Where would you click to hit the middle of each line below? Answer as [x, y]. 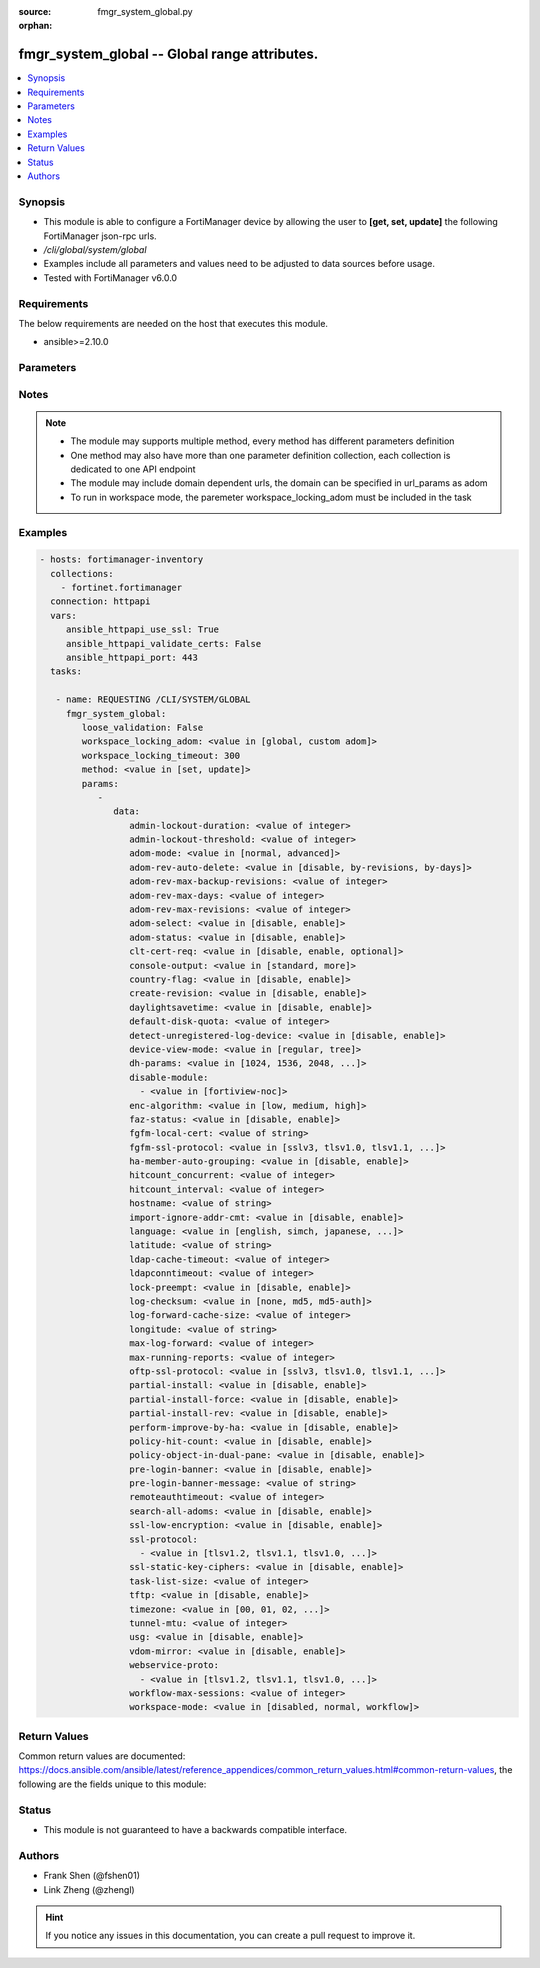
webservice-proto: [174, 1665]
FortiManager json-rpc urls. [100, 236]
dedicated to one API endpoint [133, 469]
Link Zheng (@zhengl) [89, 1889]
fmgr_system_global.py [145, 11]
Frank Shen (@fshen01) [91, 1876]
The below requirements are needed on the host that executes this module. [173, 323]
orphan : [35, 26]
